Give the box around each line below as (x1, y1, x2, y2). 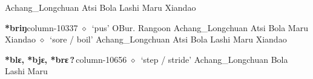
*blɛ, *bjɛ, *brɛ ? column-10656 (5, 53, 127, 65)
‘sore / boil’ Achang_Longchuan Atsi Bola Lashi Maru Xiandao (50, 33, 287, 45)
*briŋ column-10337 (5, 21, 78, 34)
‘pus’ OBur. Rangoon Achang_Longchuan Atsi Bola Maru (91, 21, 308, 34)
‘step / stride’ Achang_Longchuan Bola (140, 53, 288, 65)
